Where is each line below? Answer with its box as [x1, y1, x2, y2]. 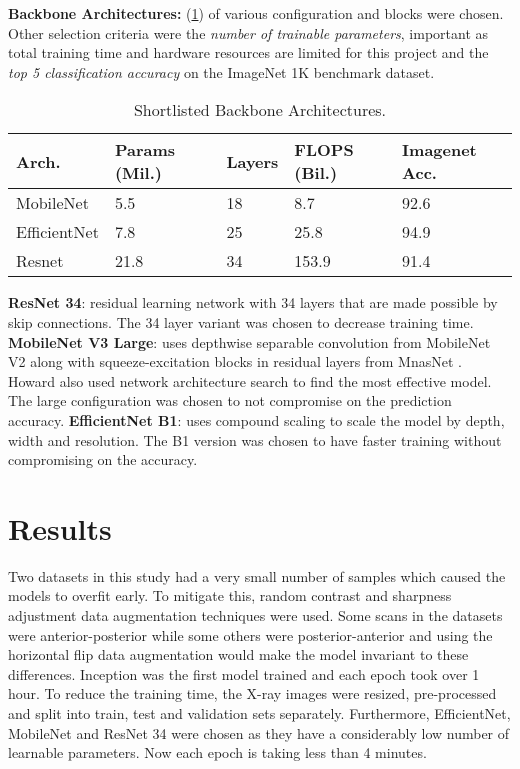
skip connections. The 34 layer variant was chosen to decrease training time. [8, 311, 474, 332]
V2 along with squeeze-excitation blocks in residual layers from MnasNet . [8, 351, 462, 372]
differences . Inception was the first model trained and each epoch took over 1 [8, 663, 480, 684]
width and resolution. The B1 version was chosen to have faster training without [8, 429, 502, 450]
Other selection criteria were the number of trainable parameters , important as [8, 22, 489, 43]
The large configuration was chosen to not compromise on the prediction [8, 390, 452, 411]
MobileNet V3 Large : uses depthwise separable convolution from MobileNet [8, 331, 491, 352]
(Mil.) [114, 161, 162, 185]
